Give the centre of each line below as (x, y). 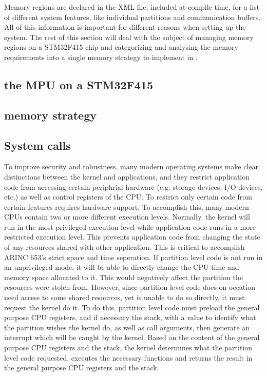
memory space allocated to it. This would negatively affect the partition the (123, 277)
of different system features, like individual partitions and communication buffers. (132, 17)
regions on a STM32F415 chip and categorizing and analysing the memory (121, 47)
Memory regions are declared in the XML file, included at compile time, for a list (132, 7)
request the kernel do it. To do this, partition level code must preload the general (132, 307)
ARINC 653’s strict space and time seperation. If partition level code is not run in (133, 257)
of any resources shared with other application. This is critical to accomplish (125, 247)
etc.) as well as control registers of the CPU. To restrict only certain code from (128, 197)
